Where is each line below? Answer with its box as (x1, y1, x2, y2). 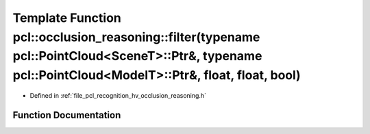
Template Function (12, 10, 121, 25)
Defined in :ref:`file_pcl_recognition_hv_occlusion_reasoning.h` (29, 91, 207, 99)
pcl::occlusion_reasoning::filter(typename (12, 29, 260, 44)
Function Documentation (12, 109, 121, 121)
